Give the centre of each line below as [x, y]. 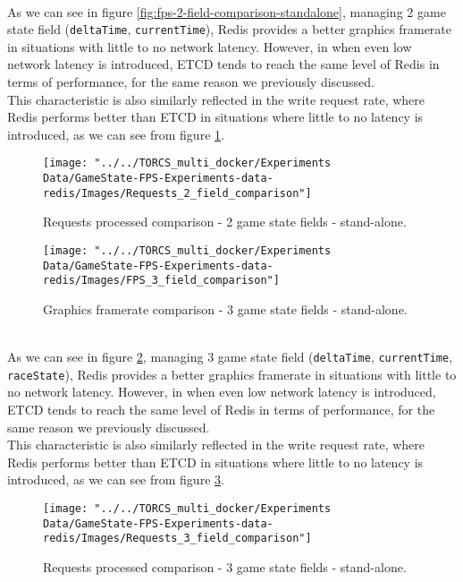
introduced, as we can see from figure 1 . [116, 134]
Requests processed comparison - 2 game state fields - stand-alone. [225, 222]
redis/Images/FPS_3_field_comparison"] [161, 281]
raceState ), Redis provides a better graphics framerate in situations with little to [232, 374]
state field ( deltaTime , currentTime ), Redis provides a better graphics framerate [229, 29]
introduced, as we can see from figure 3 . [116, 479]
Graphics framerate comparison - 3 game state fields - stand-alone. [225, 308]
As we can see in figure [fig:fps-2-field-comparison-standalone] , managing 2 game [227, 11]
